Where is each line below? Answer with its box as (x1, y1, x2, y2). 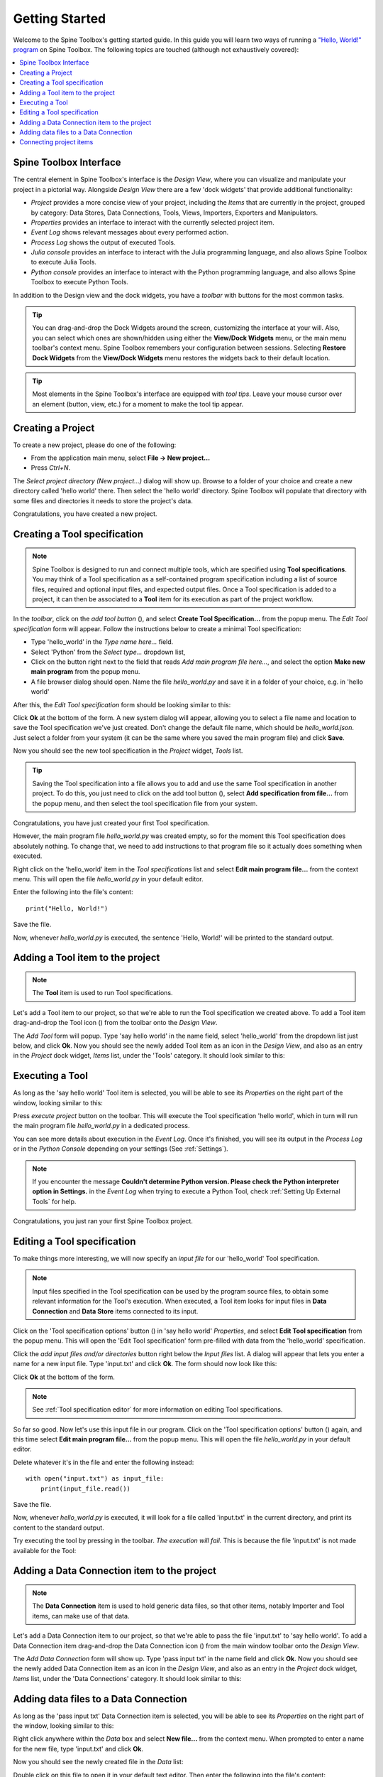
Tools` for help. (32, 1197, 77, 1206)
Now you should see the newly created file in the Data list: (13, 1758, 184, 1766)
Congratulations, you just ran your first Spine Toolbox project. (13, 1217, 193, 1225)
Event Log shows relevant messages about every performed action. (30, 228, 229, 237)
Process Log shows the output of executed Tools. (30, 238, 176, 247)
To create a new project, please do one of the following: (13, 441, 177, 449)
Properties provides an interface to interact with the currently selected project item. (30, 218, 274, 227)
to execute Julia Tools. (30, 258, 97, 267)
